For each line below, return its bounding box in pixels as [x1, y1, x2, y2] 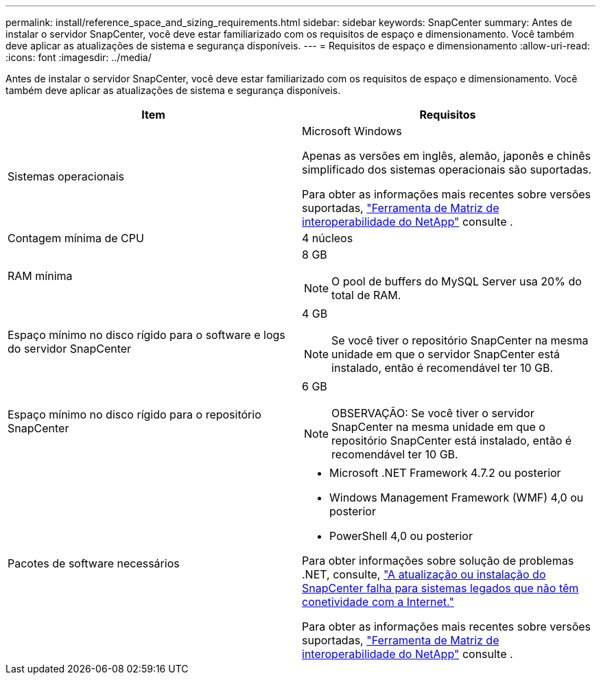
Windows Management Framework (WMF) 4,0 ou [329, 491, 584, 504]
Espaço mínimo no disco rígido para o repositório [8, 408, 261, 421]
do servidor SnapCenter [8, 342, 132, 355]
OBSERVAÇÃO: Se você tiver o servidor [331, 406, 534, 420]
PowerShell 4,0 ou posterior [329, 529, 473, 543]
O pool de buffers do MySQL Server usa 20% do [331, 274, 582, 288]
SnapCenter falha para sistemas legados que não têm [302, 581, 579, 595]
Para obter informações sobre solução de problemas [302, 554, 574, 567]
